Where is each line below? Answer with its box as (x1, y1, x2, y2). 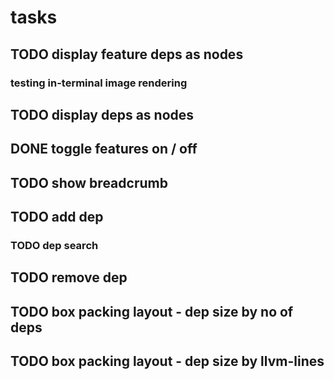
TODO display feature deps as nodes (10, 46, 244, 63)
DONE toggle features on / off (10, 141, 198, 158)
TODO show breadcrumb (10, 174, 168, 191)
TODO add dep (10, 209, 104, 226)
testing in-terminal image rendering (10, 76, 188, 90)
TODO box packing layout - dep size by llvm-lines (10, 353, 325, 370)
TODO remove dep (10, 269, 128, 286)
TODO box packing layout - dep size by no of (10, 303, 294, 320)
